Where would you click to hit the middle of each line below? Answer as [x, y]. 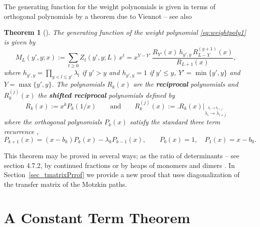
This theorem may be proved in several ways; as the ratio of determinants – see [122, 155]
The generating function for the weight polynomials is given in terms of [110, 6]
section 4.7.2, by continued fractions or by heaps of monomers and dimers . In [119, 165]
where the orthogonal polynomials [53, 122]
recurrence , [21, 131]
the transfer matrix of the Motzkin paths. [66, 184]
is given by [20, 41]
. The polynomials [78, 84]
